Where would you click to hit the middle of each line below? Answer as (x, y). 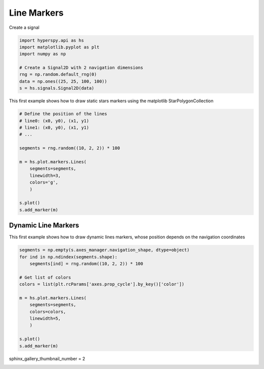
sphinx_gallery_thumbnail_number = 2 (47, 358)
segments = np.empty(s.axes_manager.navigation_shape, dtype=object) (104, 250)
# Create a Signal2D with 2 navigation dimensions (81, 68)
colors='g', (44, 183)
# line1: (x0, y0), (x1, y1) (54, 128)
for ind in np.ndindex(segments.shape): (68, 257)
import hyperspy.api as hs (52, 40)
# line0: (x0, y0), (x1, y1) (54, 121)
